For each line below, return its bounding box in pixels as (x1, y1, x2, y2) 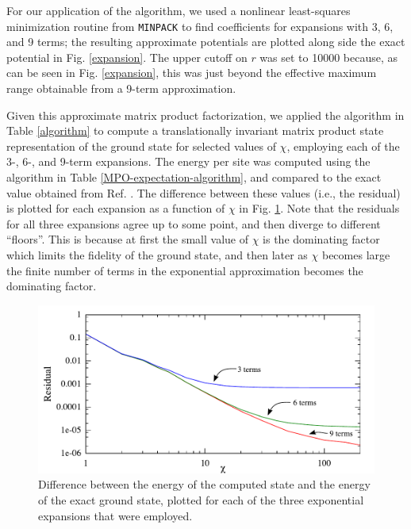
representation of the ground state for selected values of (6, 137, 276, 154)
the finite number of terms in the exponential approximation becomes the (6, 262, 363, 278)
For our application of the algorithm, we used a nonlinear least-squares (6, 2, 351, 18)
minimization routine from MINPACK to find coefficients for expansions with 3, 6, (6, 17, 394, 34)
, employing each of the (286, 137, 400, 154)
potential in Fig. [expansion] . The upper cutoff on (6, 48, 248, 65)
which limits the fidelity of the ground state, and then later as (6, 246, 308, 263)
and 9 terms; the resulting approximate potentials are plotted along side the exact (6, 33, 405, 50)
